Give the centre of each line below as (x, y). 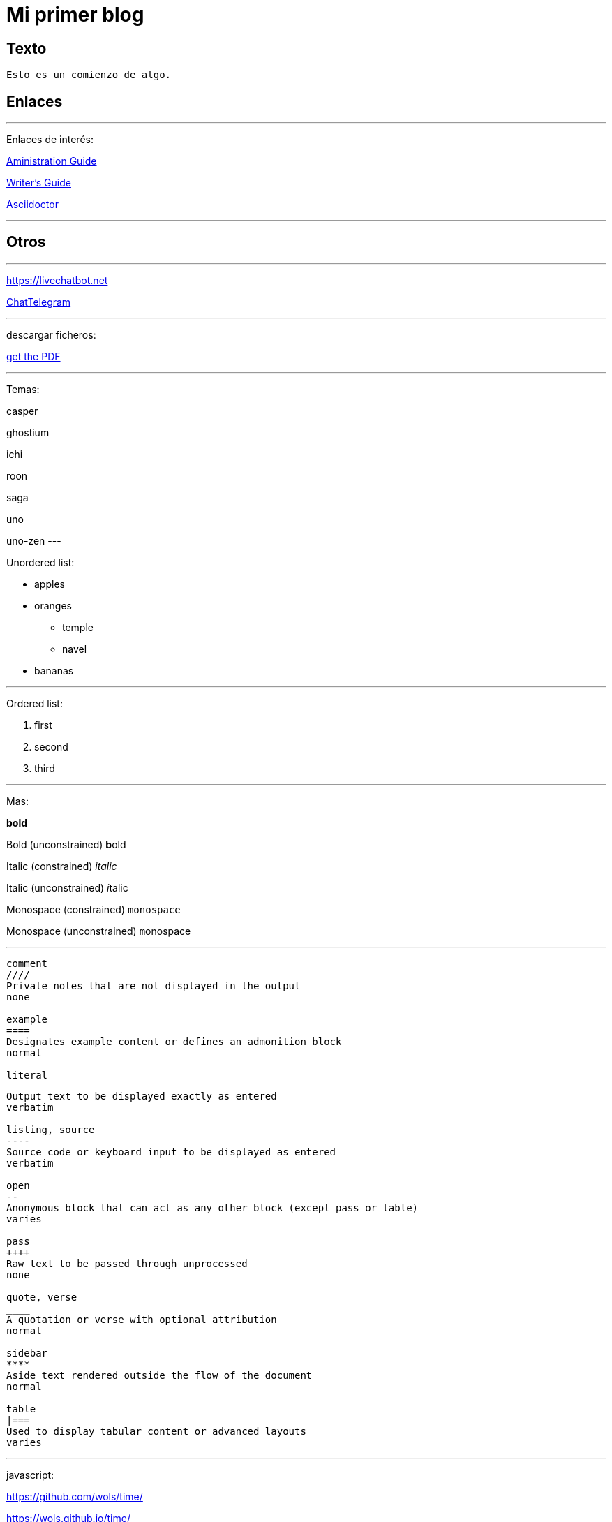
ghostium (28, 432)
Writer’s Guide (39, 183)
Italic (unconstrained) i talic (67, 887)
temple (78, 627)
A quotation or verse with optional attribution (142, 1319)
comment (27, 963)
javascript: (30, 1475)
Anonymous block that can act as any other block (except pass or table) (212, 1207)
